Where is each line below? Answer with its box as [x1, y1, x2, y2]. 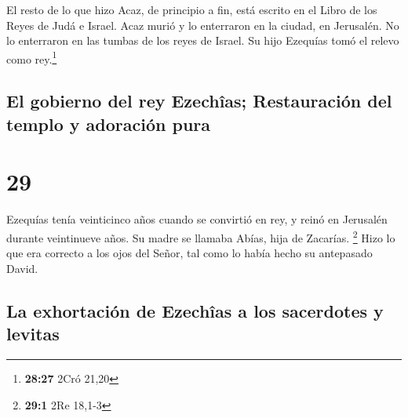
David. [6, 260, 38, 276]
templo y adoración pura [6, 111, 211, 136]
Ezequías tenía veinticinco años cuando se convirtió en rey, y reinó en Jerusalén [6, 211, 388, 227]
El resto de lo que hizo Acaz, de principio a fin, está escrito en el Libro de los [6, 2, 377, 17]
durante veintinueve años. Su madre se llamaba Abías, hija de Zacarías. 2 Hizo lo [6, 227, 395, 245]
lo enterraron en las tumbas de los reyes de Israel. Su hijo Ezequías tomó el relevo [6, 32, 399, 49]
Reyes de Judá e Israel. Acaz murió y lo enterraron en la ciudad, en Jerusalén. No [6, 16, 399, 33]
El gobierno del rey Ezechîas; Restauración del [6, 89, 392, 113]
